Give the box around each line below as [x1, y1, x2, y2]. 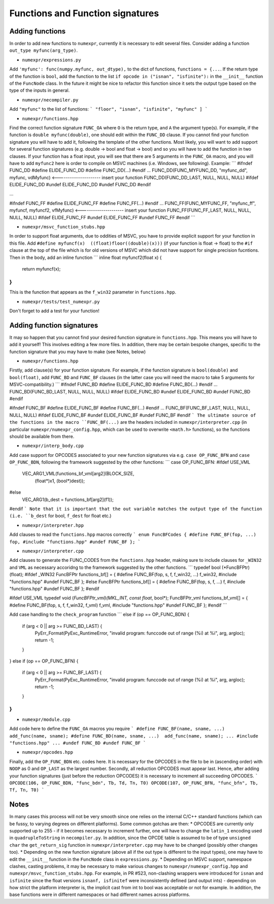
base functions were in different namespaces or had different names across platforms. [9, 891, 190, 898]
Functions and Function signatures [9, 8, 159, 19]
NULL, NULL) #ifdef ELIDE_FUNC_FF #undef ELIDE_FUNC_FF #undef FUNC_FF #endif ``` [9, 214, 195, 220]
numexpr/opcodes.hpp [22, 749, 74, 755]
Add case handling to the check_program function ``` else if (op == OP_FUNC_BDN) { [9, 612, 190, 618]
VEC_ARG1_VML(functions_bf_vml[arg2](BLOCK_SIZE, [22, 471, 134, 477]
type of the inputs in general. [9, 87, 70, 93]
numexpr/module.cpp [22, 716, 71, 722]
